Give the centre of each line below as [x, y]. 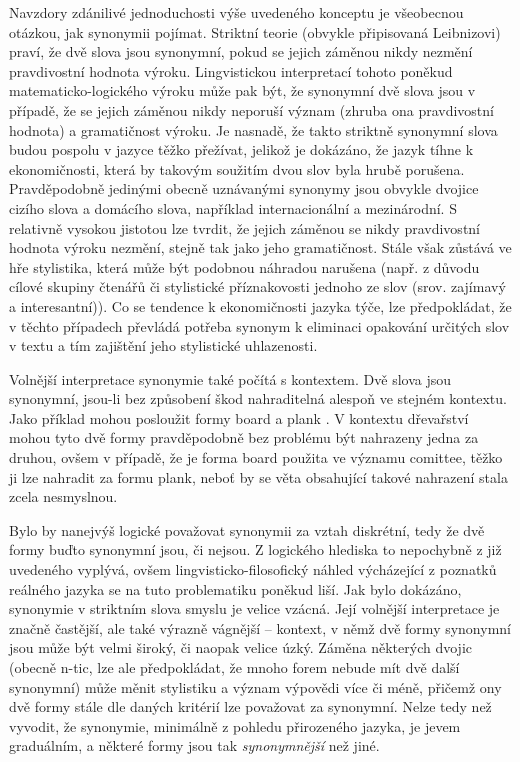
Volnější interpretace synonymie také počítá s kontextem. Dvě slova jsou [230, 378]
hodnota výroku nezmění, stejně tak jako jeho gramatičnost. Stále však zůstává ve [260, 247]
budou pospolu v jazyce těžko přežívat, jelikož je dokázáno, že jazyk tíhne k [241, 149]
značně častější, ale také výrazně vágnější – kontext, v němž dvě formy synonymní [260, 627]
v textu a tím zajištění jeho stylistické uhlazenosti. [163, 345]
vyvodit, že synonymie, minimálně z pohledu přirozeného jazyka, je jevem [235, 725]
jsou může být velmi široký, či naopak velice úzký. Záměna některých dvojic [240, 647]
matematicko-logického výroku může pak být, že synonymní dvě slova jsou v [242, 90]
